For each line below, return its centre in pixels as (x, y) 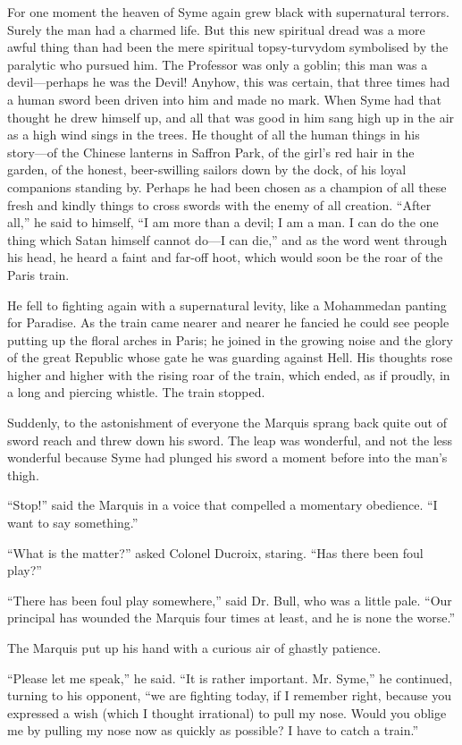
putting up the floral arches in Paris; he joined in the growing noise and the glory (230, 339)
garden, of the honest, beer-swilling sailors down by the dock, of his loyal (207, 169)
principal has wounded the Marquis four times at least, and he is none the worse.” (231, 618)
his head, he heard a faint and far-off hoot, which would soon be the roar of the (225, 257)
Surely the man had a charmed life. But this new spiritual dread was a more (216, 29)
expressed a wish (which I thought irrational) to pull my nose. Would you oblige (227, 712)
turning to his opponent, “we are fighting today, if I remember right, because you (229, 695)
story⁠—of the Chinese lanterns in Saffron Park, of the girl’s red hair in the (211, 152)
